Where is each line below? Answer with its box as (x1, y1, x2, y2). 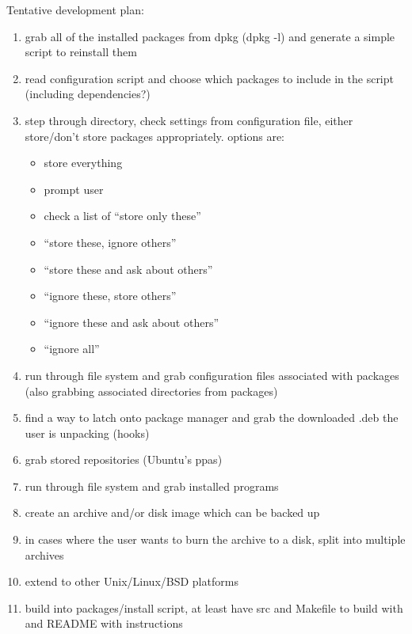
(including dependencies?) (25, 85, 151, 102)
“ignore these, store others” (44, 287, 177, 304)
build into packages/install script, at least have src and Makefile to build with (25, 599, 403, 616)
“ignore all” (44, 340, 100, 357)
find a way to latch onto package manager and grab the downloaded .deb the (25, 409, 399, 426)
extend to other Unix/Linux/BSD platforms (25, 573, 238, 590)
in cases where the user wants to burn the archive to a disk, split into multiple (25, 531, 406, 548)
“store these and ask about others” (44, 260, 213, 277)
